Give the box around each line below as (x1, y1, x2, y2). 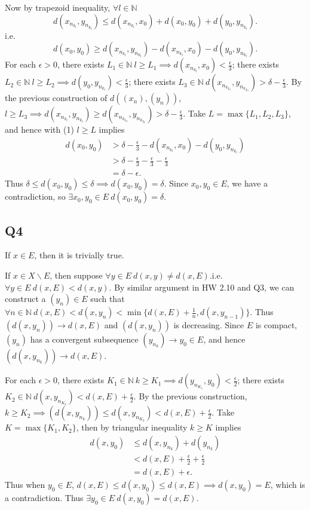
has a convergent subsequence (30, 333, 139, 346)
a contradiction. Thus (5, 491, 84, 503)
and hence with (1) (5, 123, 74, 136)
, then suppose (50, 269, 103, 282)
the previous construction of (5, 91, 108, 104)
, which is (270, 478, 305, 490)
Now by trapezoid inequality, (5, 1, 111, 13)
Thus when (5, 478, 45, 490)
